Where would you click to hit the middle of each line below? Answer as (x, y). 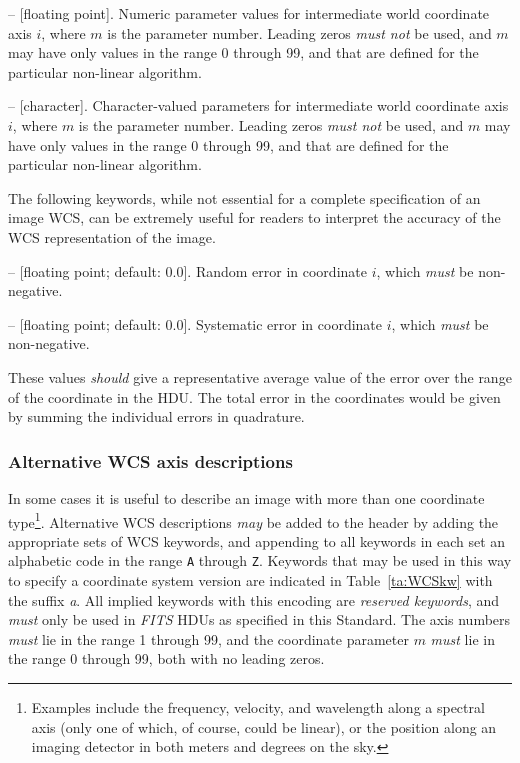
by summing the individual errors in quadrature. (156, 416)
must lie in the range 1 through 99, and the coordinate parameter (208, 638)
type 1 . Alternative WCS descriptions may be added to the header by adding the (253, 520)
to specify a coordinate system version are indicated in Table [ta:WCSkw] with (250, 580)
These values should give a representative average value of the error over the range (260, 376)
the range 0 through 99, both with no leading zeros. (166, 658)
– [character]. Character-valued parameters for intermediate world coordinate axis (258, 105)
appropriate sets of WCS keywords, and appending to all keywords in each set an (257, 540)
